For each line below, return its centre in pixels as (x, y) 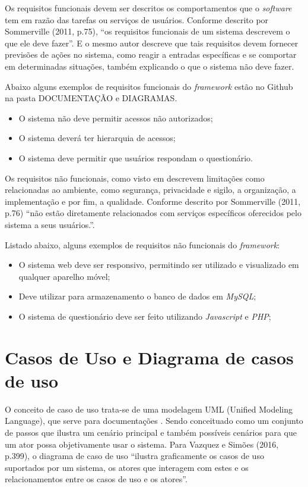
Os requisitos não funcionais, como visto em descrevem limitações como (135, 178)
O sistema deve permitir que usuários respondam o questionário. (136, 157)
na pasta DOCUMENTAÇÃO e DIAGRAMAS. (91, 98)
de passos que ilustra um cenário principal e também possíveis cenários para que (151, 432)
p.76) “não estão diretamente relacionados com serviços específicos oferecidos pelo (153, 213)
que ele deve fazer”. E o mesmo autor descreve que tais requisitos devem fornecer (152, 43)
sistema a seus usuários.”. (50, 224)
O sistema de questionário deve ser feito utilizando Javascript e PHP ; (145, 316)
